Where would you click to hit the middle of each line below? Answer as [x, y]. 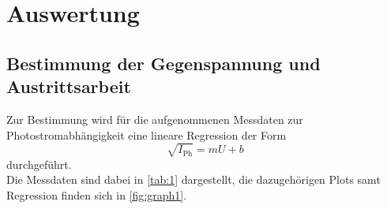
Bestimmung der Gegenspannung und [163, 63]
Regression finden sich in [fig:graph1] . [97, 194]
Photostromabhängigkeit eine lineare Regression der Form [147, 134]
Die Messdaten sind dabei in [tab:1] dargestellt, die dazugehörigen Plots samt [193, 179]
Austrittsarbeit [69, 86]
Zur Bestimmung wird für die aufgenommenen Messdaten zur [155, 119]
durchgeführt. [39, 164]
